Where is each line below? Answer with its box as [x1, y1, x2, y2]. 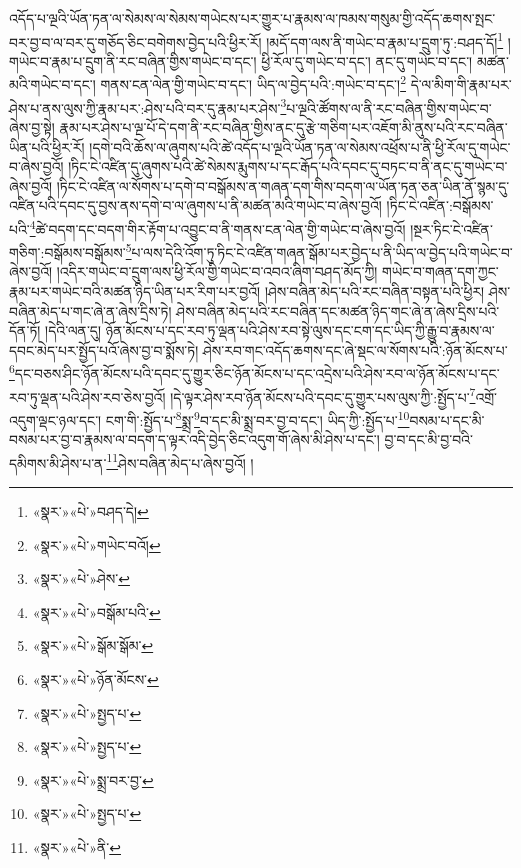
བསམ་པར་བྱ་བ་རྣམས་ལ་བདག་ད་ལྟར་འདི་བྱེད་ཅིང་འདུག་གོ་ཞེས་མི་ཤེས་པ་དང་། [9, 429, 380, 450]
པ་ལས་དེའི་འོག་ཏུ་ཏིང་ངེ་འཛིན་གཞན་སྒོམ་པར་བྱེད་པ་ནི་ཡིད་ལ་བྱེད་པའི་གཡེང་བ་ [131, 241, 513, 262]
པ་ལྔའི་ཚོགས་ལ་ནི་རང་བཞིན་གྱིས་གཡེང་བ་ [286, 97, 492, 118]
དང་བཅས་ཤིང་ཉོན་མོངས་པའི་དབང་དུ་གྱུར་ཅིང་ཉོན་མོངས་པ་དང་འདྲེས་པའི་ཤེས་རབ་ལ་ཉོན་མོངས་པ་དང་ [14, 363, 500, 384]
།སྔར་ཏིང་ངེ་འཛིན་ [410, 218, 493, 239]
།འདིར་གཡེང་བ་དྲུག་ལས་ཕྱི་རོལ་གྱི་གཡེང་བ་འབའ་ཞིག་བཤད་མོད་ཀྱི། [56, 261, 378, 282]
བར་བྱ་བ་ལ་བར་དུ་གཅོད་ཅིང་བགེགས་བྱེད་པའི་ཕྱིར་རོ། [9, 31, 262, 52]
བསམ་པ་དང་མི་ [409, 409, 485, 430]
